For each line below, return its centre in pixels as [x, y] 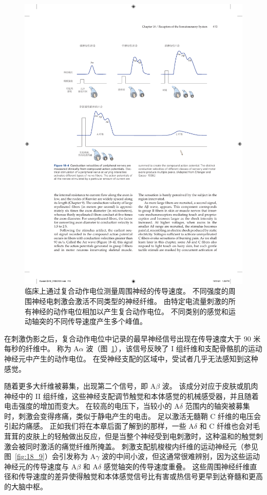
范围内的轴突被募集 [217, 406]
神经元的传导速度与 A [41, 466]
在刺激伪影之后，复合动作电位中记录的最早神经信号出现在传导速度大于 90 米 [132, 338]
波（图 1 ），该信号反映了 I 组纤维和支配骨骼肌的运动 [174, 348]
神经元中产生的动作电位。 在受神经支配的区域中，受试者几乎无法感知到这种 [131, 358]
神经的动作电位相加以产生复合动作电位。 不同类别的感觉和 [130, 311]
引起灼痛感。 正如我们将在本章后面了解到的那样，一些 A [99, 426]
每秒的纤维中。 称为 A [42, 348]
